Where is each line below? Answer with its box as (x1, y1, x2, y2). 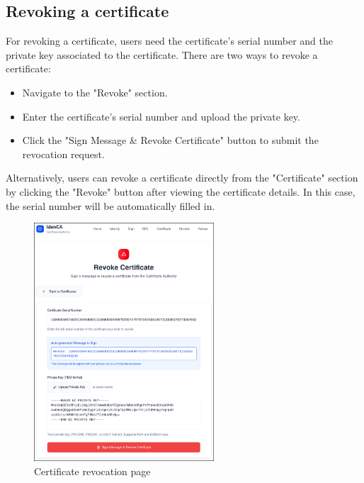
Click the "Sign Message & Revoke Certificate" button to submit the (22, 133, 319, 148)
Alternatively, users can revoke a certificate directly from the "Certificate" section (6, 170, 358, 185)
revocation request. (22, 146, 105, 161)
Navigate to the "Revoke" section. (22, 84, 168, 99)
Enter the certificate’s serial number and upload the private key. (22, 109, 300, 123)
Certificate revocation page (34, 463, 151, 478)
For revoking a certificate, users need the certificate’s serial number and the (6, 33, 333, 48)
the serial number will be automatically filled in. (6, 198, 215, 213)
